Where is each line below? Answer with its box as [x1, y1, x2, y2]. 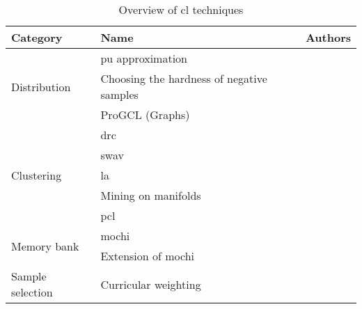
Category [11, 29, 63, 45]
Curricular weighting [100, 276, 201, 292]
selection [11, 284, 53, 300]
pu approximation [100, 50, 188, 66]
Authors [305, 29, 351, 45]
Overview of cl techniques [118, 1, 244, 17]
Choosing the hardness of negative [100, 70, 267, 86]
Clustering [11, 167, 62, 183]
